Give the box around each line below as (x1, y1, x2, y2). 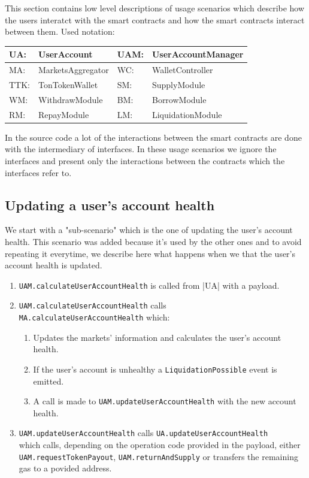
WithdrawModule (38, 93, 103, 105)
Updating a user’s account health (5, 195, 215, 214)
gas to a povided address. (19, 462, 112, 474)
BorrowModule (152, 93, 207, 105)
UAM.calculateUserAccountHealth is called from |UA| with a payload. (19, 279, 280, 291)
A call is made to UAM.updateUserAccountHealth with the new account (33, 395, 296, 407)
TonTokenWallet (38, 78, 98, 90)
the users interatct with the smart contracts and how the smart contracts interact (5, 13, 305, 26)
